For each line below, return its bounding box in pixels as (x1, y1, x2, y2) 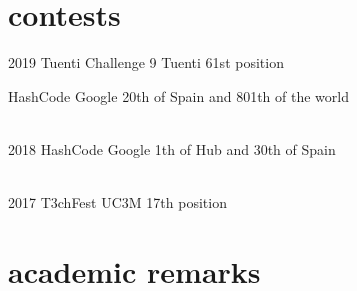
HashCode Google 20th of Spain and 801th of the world (8, 85, 349, 106)
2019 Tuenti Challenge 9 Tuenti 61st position (8, 52, 284, 73)
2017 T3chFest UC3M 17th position (8, 192, 227, 213)
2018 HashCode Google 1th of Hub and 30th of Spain (8, 138, 336, 159)
